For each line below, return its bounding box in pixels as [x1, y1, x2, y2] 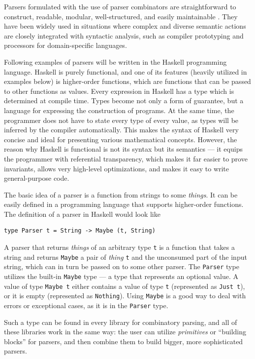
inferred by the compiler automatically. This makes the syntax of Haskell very [4, 124, 239, 135]
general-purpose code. [4, 173, 69, 183]
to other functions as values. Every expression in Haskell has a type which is [4, 85, 234, 96]
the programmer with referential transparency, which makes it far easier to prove [4, 153, 248, 163]
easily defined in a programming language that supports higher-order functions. [4, 199, 244, 209]
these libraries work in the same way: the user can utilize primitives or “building [4, 326, 247, 337]
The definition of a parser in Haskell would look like [4, 208, 160, 219]
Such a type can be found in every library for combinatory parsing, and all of [4, 317, 237, 327]
